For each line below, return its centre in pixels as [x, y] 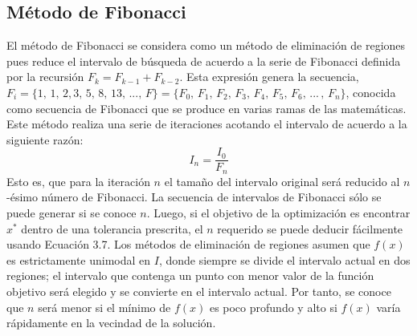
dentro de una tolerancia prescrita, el [112, 228]
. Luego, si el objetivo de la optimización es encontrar [278, 213]
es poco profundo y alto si [273, 307]
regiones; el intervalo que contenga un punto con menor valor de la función [190, 275]
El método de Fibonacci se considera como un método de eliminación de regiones [206, 45]
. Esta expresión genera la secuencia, [269, 77]
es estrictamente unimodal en [79, 259]
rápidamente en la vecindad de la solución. [111, 323]
